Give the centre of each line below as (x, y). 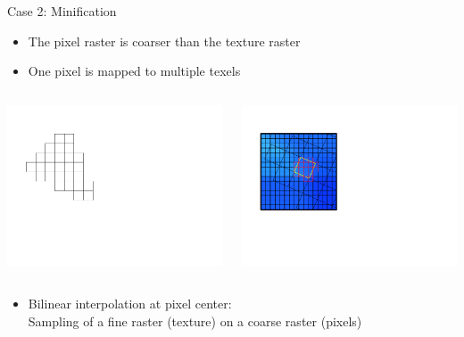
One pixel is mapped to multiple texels (134, 71)
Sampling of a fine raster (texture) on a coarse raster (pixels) (195, 321)
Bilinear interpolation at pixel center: (130, 304)
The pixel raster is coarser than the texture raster (164, 41)
